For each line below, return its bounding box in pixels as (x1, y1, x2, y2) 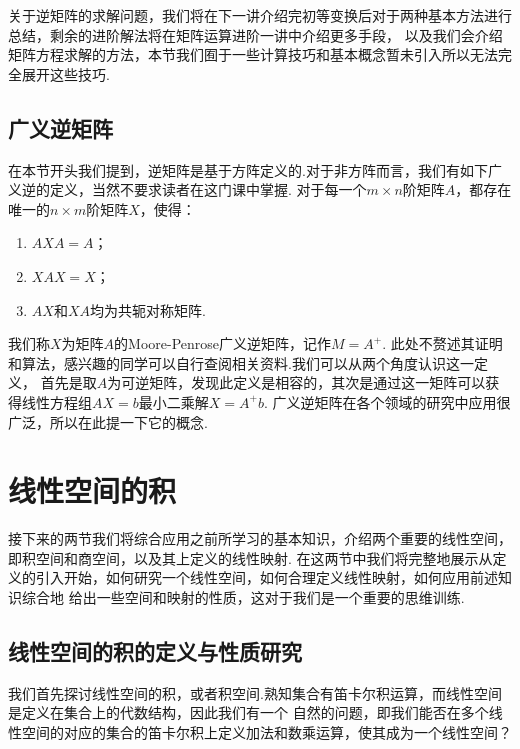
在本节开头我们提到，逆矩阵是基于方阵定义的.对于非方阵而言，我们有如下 (8, 159, 488, 180)
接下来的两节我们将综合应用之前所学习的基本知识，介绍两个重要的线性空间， (8, 528, 512, 549)
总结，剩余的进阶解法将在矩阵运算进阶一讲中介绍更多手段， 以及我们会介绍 (8, 24, 503, 45)
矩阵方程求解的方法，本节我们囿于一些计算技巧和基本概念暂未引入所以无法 (8, 44, 498, 65)
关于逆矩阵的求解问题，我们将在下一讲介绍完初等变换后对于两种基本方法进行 (8, 5, 512, 25)
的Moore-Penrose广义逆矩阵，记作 (114, 333, 332, 354)
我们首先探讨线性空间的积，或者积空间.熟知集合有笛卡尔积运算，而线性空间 (8, 682, 502, 703)
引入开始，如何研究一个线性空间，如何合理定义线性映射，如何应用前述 (35, 567, 498, 588)
